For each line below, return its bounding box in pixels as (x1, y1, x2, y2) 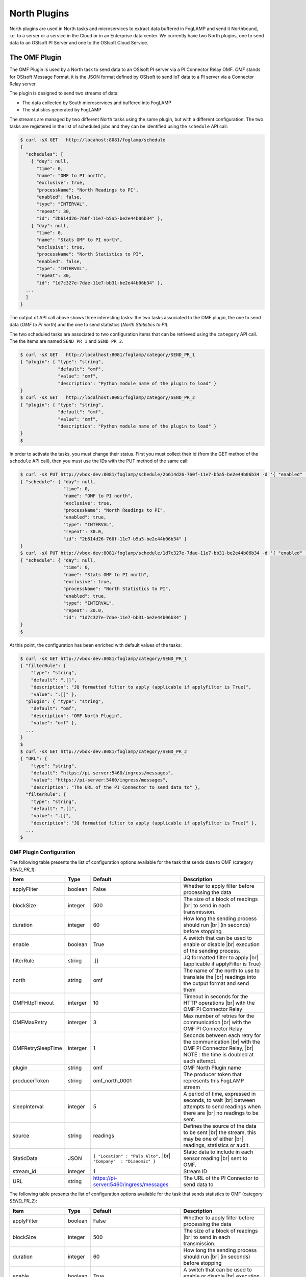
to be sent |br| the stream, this (183, 1129, 257, 1136)
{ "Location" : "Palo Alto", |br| (93, 1152, 171, 1160)
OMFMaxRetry (12, 1019, 47, 1026)
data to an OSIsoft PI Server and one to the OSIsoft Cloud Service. (9, 40, 148, 46)
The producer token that (183, 1071, 242, 1078)
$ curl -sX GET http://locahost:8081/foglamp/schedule (20, 137, 166, 143)
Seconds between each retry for (183, 1032, 261, 1039)
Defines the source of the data (183, 1122, 257, 1129)
